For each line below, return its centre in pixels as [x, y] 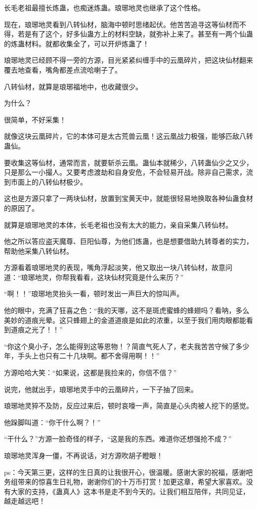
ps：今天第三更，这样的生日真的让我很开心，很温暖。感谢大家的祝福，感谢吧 [128, 472]
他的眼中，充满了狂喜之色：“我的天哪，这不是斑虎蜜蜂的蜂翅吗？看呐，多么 [127, 310]
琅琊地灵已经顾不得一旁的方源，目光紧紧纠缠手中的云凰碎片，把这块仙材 [122, 60]
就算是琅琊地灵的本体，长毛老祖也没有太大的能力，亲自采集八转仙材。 [118, 224]
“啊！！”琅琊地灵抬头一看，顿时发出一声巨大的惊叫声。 [94, 294]
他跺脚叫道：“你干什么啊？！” [52, 422]
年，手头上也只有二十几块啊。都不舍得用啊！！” [82, 356]
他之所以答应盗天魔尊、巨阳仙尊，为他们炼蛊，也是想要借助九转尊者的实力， [128, 241]
